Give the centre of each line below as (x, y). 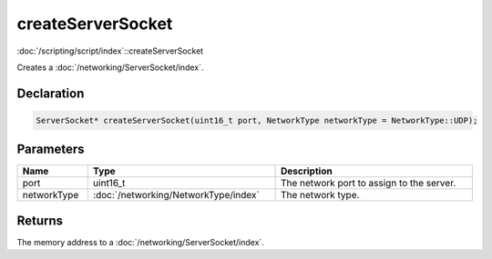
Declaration (51, 93)
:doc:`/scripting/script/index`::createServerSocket (110, 51)
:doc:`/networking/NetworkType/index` (176, 195)
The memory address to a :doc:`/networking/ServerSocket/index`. (140, 242)
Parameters (51, 149)
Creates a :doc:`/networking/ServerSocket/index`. (110, 67)
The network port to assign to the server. (368, 184)
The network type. (320, 195)
